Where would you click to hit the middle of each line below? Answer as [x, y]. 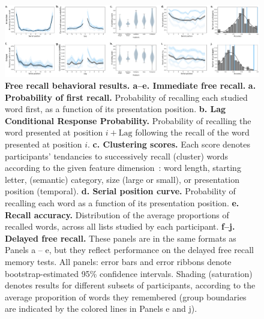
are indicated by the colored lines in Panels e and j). [101, 309]
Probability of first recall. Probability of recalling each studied [126, 97]
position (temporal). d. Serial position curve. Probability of [120, 191]
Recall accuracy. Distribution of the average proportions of [117, 214]
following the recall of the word [192, 132]
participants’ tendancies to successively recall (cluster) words [117, 156]
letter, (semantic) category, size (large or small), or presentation [122, 179]
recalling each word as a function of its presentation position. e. [122, 203]
